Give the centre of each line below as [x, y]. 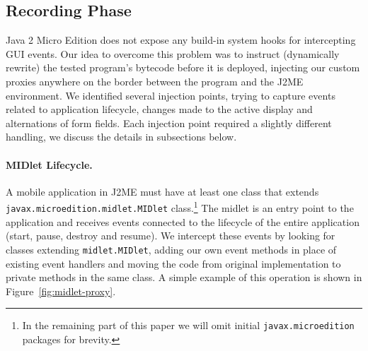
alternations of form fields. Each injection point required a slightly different [169, 123]
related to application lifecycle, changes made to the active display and [159, 109]
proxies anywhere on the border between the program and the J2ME [155, 81]
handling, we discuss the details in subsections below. [121, 137]
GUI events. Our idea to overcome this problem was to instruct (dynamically [173, 53]
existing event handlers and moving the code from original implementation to [173, 263]
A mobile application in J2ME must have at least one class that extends [162, 191]
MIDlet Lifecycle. [49, 164]
